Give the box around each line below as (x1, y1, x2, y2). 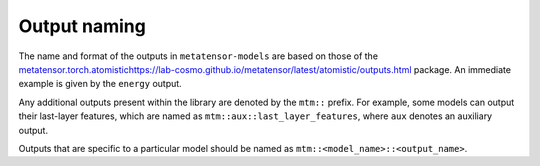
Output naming (18, 15, 147, 37)
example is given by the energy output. (18, 78, 182, 90)
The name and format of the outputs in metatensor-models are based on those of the (18, 50, 379, 62)
